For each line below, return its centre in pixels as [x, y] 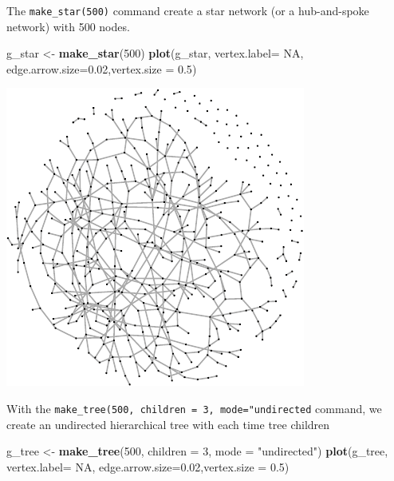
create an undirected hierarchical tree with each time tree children [168, 424]
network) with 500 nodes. [68, 26]
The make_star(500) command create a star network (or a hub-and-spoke [188, 10]
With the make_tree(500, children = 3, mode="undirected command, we [194, 409]
